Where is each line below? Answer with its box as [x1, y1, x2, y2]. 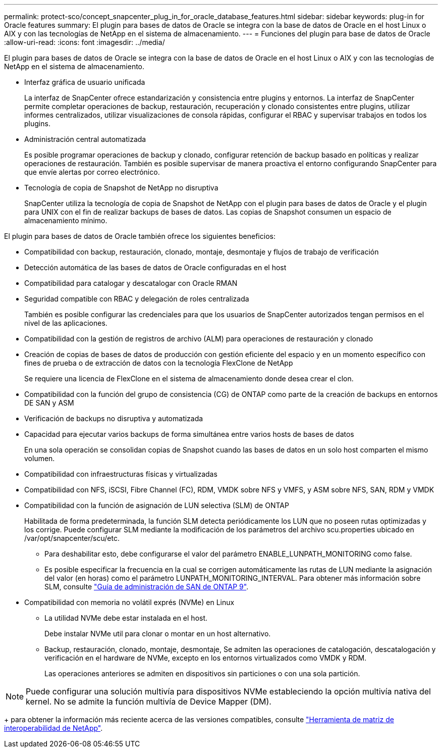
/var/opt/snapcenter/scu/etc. [24, 534, 120, 542]
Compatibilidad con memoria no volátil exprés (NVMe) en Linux [24, 598, 235, 607]
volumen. [24, 454, 55, 463]
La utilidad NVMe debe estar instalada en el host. [44, 614, 208, 622]
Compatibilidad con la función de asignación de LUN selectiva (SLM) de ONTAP [24, 501, 289, 510]
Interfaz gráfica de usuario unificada [24, 78, 145, 86]
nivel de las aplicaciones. [24, 319, 107, 327]
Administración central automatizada [24, 135, 146, 143]
